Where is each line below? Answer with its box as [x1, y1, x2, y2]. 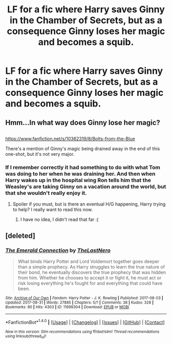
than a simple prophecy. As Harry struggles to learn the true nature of [17, 264, 165, 270]
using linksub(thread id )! [5, 333, 47, 339]
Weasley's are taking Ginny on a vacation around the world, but [5, 183, 166, 190]
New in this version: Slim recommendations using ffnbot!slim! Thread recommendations [5, 329, 160, 334]
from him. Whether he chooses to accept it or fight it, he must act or [17, 274, 162, 280]
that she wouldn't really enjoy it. [5, 189, 87, 196]
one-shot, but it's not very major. [5, 151, 75, 157]
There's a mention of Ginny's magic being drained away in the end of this [5, 145, 160, 152]
